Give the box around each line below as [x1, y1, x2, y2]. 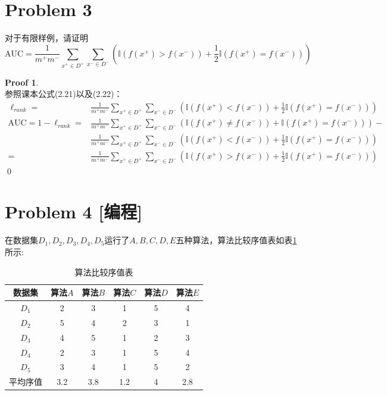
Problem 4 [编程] [5, 199, 143, 224]
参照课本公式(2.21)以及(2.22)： [5, 87, 123, 100]
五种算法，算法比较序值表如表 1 [176, 234, 297, 246]
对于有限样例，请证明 [5, 32, 88, 44]
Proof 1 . [5, 76, 39, 88]
